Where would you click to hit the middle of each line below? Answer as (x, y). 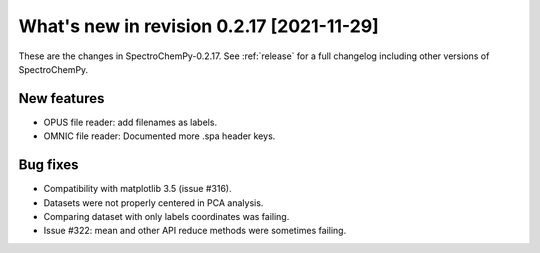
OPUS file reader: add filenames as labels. (130, 122)
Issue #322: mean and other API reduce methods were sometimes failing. (195, 231)
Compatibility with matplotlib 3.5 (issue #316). (137, 189)
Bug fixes (48, 165)
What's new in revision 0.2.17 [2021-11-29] (198, 26)
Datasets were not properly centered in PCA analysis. (153, 202)
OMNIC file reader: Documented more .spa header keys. (159, 136)
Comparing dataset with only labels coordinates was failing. (166, 216)
